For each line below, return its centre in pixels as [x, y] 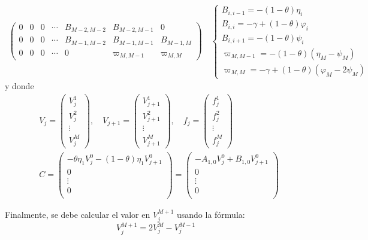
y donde [19, 86]
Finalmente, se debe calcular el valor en [78, 215]
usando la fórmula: [211, 215]
